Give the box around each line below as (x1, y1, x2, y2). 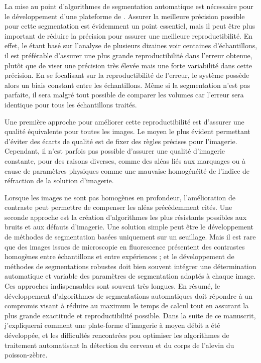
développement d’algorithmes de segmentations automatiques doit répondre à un (5, 290, 252, 301)
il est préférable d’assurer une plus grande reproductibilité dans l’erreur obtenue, (5, 50, 252, 60)
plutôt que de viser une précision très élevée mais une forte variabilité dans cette (5, 60, 252, 70)
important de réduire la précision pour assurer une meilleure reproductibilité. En (5, 30, 252, 41)
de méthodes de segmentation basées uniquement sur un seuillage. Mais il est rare (5, 231, 256, 242)
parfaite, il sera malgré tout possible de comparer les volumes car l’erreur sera (5, 89, 244, 100)
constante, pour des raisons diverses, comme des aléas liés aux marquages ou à (5, 155, 245, 166)
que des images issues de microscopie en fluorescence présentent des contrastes (5, 241, 245, 252)
